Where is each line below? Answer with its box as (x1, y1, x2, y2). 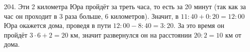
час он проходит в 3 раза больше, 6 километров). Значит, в (4, 11, 179, 21)
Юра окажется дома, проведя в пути (4, 20, 111, 30)
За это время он (178, 20, 224, 30)
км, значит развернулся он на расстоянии (70, 29, 192, 39)
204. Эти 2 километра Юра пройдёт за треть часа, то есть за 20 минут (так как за (4, 1, 246, 11)
